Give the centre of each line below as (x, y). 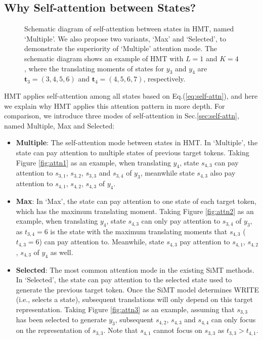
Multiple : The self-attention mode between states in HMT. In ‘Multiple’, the (137, 142)
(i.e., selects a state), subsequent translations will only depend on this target (134, 299)
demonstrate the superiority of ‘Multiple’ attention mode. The (121, 48)
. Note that (121, 330)
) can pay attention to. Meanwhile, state (102, 242)
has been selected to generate (61, 320)
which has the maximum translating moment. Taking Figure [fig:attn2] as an (135, 211)
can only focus (233, 320)
